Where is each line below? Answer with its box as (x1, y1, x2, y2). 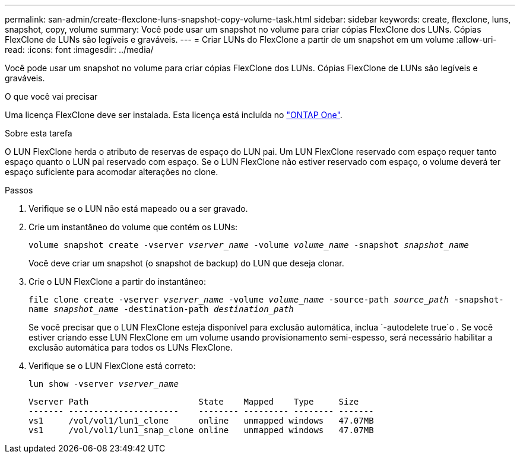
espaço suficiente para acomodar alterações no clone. (5, 167, 218, 177)
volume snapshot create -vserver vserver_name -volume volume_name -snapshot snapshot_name (28, 240, 469, 250)
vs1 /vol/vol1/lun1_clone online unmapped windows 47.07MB (28, 416, 374, 425)
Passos (5, 185, 33, 195)
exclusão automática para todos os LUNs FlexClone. (28, 342, 233, 352)
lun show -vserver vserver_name (28, 379, 179, 389)
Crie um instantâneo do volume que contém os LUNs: (28, 222, 238, 232)
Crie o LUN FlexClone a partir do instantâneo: (28, 276, 206, 287)
